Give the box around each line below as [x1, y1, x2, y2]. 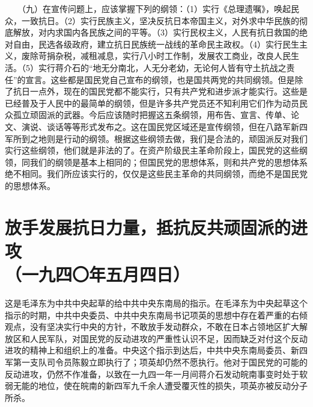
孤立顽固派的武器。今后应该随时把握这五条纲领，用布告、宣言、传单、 [13, 108, 291, 121]
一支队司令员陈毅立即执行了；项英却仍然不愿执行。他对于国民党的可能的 [21, 355, 308, 368]
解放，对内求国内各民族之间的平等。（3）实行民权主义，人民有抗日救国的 [13, 26, 299, 39]
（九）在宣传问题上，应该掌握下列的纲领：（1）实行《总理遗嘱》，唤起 [21, 2, 291, 14]
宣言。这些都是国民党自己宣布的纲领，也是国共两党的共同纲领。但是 [25, 73, 295, 85]
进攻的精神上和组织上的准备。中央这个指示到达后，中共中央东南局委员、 [5, 344, 291, 356]
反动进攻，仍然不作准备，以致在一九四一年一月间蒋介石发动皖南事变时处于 [5, 367, 299, 380]
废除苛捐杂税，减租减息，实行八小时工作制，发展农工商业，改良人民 [21, 49, 291, 62]
